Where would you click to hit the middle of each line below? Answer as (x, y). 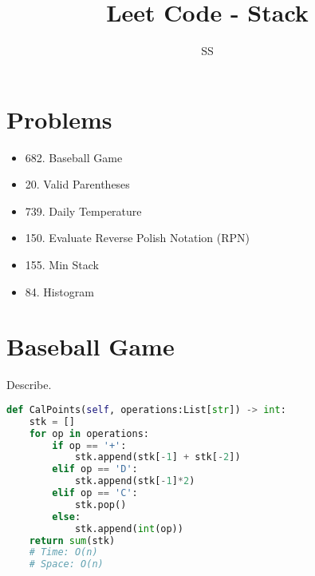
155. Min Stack (62, 265)
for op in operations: (89, 433)
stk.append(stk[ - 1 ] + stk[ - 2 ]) (157, 457)
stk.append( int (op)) (129, 528)
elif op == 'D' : (95, 469)
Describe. (29, 385)
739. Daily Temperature (83, 211)
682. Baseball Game (74, 157)
